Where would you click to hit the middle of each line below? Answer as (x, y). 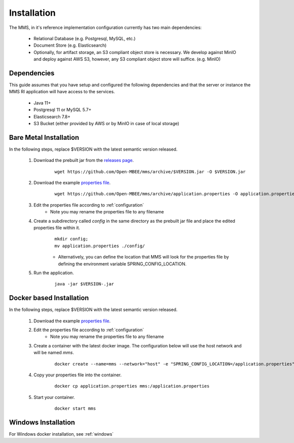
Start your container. (54, 397)
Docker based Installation (49, 298)
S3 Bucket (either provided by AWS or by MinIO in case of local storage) (106, 123)
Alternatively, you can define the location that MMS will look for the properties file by (144, 257)
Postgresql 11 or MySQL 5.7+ (62, 110)
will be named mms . (54, 353)
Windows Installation (42, 422)
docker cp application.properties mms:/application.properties (132, 386)
